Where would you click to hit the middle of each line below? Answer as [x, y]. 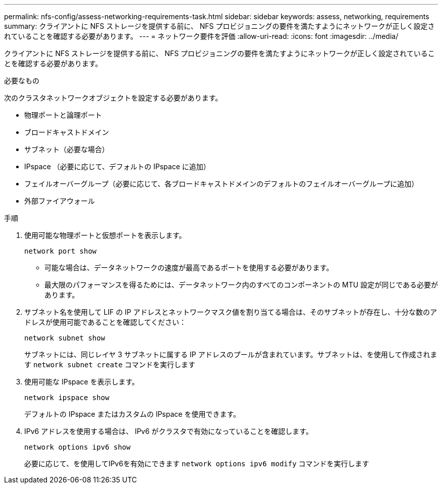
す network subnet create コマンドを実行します [110, 364]
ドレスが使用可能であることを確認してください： [105, 322]
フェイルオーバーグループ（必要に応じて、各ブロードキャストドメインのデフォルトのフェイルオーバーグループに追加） [222, 184]
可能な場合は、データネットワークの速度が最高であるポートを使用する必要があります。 [189, 267]
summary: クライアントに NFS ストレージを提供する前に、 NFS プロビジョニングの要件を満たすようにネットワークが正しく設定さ [219, 26]
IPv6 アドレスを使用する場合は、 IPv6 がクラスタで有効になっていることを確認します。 [169, 431]
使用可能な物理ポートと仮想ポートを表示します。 [105, 235]
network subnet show [65, 338]
